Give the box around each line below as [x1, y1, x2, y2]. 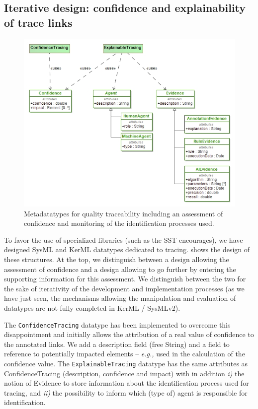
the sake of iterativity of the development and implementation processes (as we [4, 283, 245, 293]
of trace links [4, 14, 73, 30]
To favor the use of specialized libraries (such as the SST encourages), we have [4, 234, 243, 245]
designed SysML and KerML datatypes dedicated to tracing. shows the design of [4, 244, 250, 255]
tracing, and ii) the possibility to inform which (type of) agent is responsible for [4, 387, 248, 398]
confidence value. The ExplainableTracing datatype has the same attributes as [4, 358, 248, 369]
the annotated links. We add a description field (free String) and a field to [4, 339, 230, 349]
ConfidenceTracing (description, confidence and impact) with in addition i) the [4, 368, 245, 378]
